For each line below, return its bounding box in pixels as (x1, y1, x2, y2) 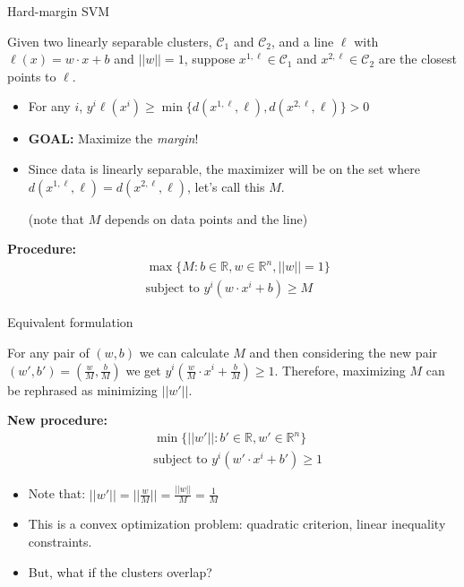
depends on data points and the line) (104, 209, 308, 228)
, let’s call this (187, 177, 265, 195)
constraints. (28, 531, 92, 550)
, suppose (184, 49, 236, 68)
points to (7, 66, 56, 85)
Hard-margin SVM (7, 2, 110, 20)
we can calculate (139, 342, 229, 361)
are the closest (378, 49, 458, 68)
